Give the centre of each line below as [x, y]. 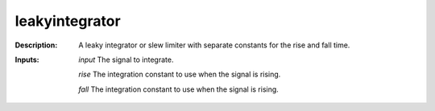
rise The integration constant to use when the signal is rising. [180, 74]
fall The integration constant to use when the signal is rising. [179, 89]
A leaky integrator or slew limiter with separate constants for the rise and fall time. [214, 45]
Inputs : [27, 60]
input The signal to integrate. [126, 60]
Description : [36, 45]
